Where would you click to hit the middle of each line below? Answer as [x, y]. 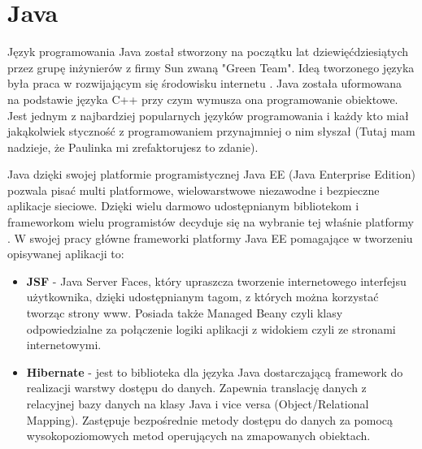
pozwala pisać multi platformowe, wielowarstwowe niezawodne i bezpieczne [194, 190]
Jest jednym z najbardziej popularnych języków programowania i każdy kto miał [208, 115]
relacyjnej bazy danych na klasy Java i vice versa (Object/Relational [198, 404]
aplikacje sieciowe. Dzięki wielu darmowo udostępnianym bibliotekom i [183, 206]
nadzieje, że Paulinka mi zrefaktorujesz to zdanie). [133, 147]
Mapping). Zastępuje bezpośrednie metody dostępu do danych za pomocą [210, 419]
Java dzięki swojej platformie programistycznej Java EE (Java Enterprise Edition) [211, 174]
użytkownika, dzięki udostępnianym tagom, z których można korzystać [202, 297]
